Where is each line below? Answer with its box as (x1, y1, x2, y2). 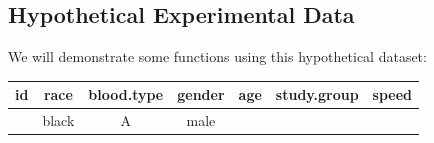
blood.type (88, 84, 164, 105)
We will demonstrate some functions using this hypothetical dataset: (8, 46, 427, 67)
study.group (275, 84, 359, 105)
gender (177, 84, 225, 105)
